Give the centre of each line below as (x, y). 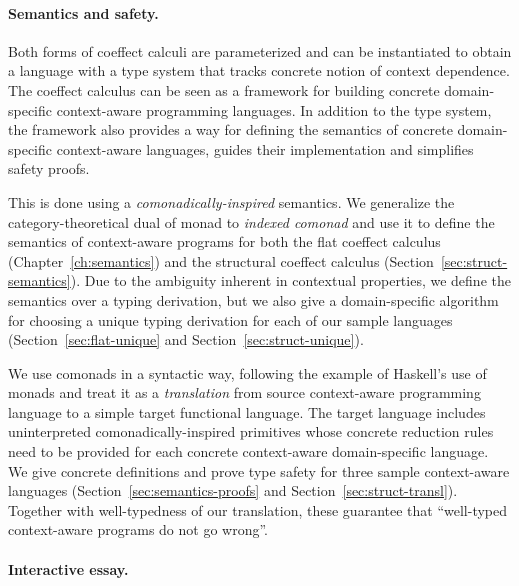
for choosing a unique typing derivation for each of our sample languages (230, 319)
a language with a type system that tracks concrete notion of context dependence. (259, 70)
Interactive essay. (68, 568)
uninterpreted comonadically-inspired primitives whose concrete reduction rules (251, 431)
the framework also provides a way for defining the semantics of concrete (230, 129)
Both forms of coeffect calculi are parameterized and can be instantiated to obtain (260, 50)
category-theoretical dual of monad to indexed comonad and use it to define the (251, 221)
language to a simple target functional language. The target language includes (247, 411)
